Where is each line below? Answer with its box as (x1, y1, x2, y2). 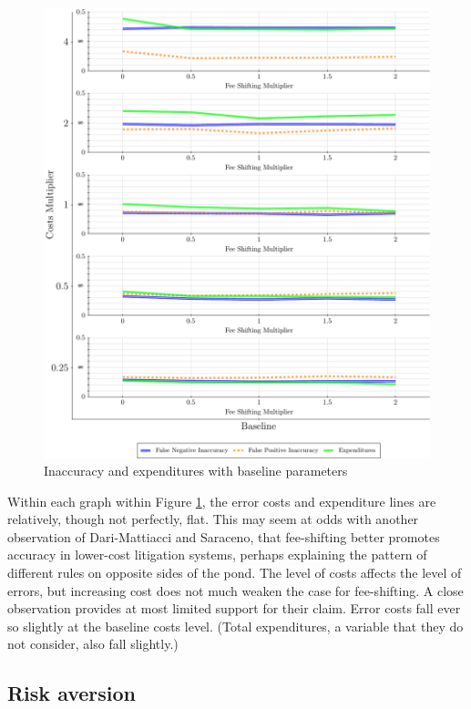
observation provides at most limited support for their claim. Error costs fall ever (7, 599, 461, 618)
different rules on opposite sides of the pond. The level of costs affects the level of (7, 563, 462, 582)
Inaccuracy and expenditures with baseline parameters (44, 461, 348, 480)
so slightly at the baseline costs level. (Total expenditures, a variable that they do (7, 616, 464, 635)
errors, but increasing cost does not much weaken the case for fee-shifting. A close (7, 581, 464, 600)
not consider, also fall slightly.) (7, 634, 179, 653)
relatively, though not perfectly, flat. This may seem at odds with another (7, 509, 419, 529)
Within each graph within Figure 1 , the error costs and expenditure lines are (7, 491, 436, 510)
